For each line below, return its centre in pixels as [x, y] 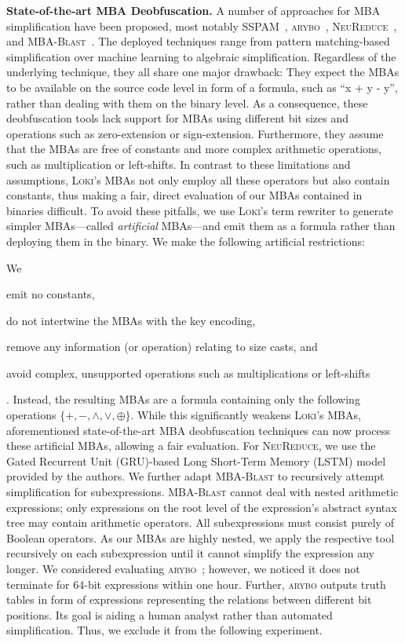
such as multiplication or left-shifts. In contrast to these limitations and [179, 164]
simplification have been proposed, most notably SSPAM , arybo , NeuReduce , [202, 26]
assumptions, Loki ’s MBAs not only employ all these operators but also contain [198, 179]
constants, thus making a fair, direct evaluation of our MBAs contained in [184, 195]
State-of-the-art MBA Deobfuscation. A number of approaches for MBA [193, 10]
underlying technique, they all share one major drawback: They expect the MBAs [203, 72]
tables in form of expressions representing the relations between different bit [189, 599]
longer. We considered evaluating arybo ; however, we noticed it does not [183, 568]
